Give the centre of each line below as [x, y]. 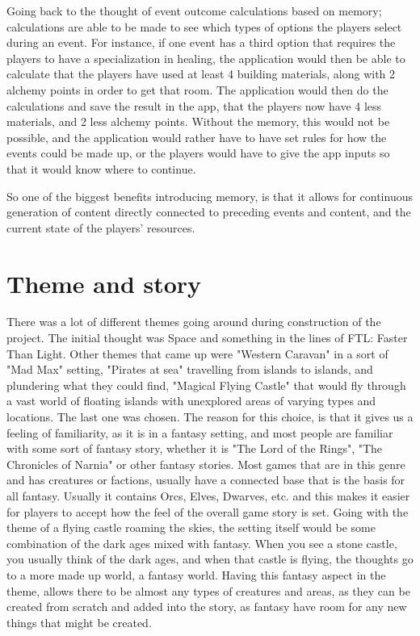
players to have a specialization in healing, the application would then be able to [206, 58]
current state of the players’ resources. [101, 227]
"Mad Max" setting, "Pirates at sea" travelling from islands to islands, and [190, 369]
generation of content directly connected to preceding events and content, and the [209, 212]
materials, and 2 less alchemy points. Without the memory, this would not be [198, 121]
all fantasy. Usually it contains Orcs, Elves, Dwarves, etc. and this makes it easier [208, 495]
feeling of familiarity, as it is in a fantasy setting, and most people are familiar [200, 432]
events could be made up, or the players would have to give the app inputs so [198, 153]
